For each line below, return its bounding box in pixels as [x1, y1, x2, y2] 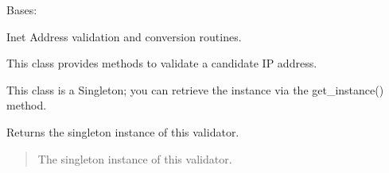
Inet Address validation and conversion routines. [6, 28, 242, 44]
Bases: [6, 2, 37, 17]
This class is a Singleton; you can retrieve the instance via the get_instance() [6, 81, 384, 98]
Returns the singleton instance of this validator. [6, 123, 239, 140]
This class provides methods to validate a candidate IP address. [6, 55, 317, 71]
